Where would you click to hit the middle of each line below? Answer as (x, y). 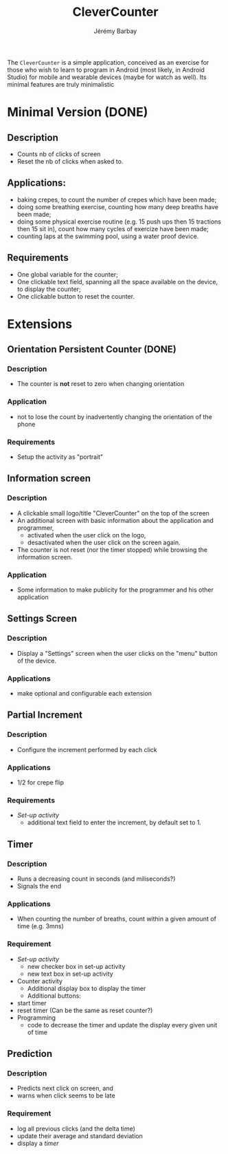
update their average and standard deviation (80, 1135)
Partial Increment (45, 715)
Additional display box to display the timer (87, 988)
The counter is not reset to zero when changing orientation (101, 384)
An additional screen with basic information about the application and (115, 520)
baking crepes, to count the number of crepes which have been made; (117, 200)
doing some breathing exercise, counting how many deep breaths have (117, 206)
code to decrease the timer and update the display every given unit (122, 1025)
